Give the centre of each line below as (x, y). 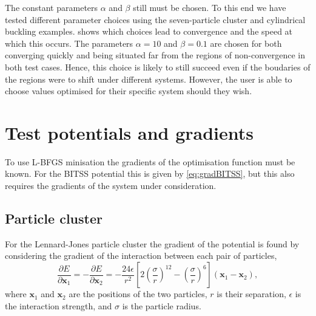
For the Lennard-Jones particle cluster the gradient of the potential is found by (152, 243)
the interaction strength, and (59, 305)
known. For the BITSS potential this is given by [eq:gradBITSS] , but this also (150, 173)
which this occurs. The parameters (69, 43)
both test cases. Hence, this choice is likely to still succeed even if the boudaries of (158, 67)
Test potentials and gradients (129, 132)
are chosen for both (246, 43)
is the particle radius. (162, 305)
